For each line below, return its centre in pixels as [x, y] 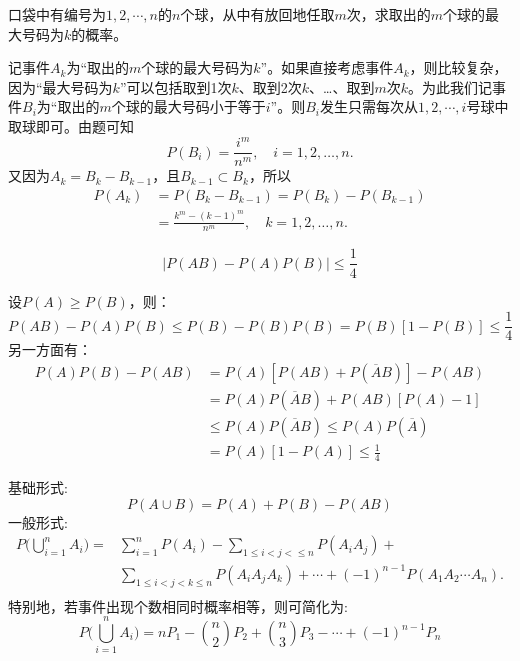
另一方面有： [50, 349]
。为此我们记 [450, 86]
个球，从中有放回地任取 [257, 14]
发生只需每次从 [368, 106]
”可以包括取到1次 [175, 86]
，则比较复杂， [458, 67]
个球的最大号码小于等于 [188, 106]
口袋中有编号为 [57, 14]
